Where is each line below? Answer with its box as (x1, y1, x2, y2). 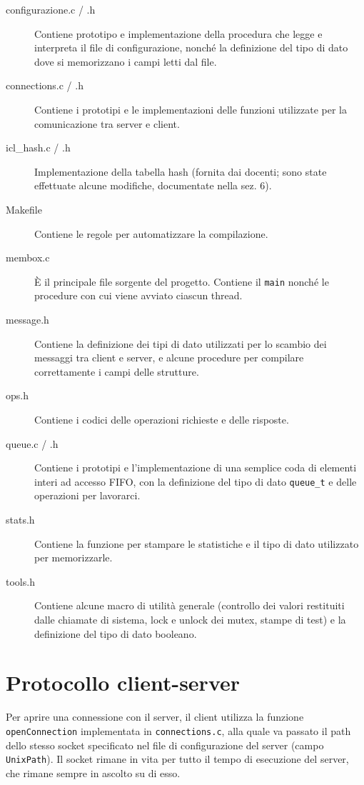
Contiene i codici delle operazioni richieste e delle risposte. (34, 411, 289, 426)
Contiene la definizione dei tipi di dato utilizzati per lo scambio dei (34, 336, 327, 351)
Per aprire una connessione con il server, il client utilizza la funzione (6, 709, 304, 724)
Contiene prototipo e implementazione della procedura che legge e (34, 26, 323, 41)
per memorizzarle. (34, 550, 113, 565)
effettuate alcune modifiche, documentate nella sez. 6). (34, 178, 272, 193)
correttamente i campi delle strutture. (34, 364, 199, 379)
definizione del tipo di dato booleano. (34, 626, 197, 641)
